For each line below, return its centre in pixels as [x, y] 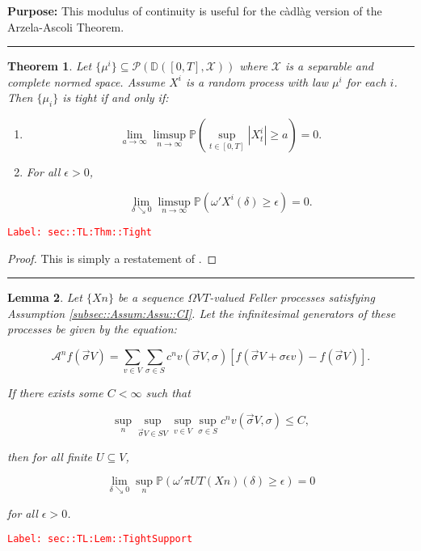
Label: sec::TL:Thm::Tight [80, 232]
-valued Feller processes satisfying [292, 297]
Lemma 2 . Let [45, 297]
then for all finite [50, 456]
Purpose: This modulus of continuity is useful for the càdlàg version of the [195, 11]
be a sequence [151, 297]
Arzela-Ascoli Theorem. [66, 26]
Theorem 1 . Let [50, 66]
